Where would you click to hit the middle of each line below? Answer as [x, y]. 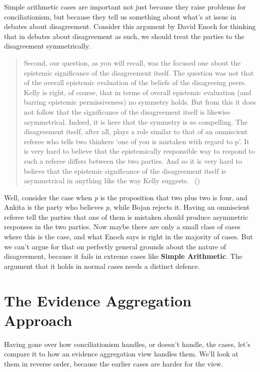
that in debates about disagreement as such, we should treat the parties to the [124, 36]
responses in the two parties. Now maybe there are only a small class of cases [122, 227]
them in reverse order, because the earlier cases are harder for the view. [114, 363]
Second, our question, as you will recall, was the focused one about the [132, 62]
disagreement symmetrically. [47, 46]
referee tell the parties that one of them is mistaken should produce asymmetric [126, 217]
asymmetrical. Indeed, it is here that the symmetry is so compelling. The [136, 121]
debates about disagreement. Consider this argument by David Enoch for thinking [130, 26]
